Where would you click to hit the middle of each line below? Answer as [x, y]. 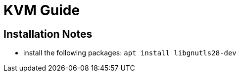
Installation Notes [48, 34]
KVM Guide [42, 10]
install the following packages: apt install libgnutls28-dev [130, 53]
